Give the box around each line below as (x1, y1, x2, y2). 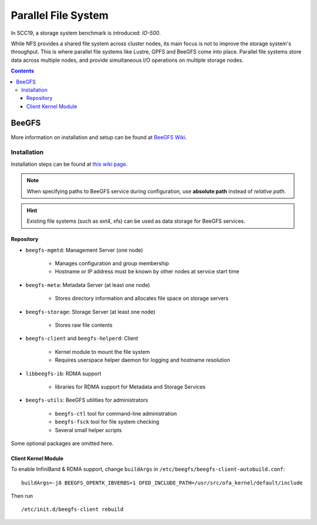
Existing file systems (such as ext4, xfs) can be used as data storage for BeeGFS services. (26, 218, 246, 225)
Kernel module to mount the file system (55, 348, 150, 355)
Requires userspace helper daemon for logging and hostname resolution (55, 356, 230, 364)
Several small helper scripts (55, 426, 122, 433)
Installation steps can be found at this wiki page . (11, 160, 128, 168)
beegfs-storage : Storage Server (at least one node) (25, 308, 156, 315)
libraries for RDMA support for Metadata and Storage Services (55, 383, 206, 390)
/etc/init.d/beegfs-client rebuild (21, 506, 124, 513)
